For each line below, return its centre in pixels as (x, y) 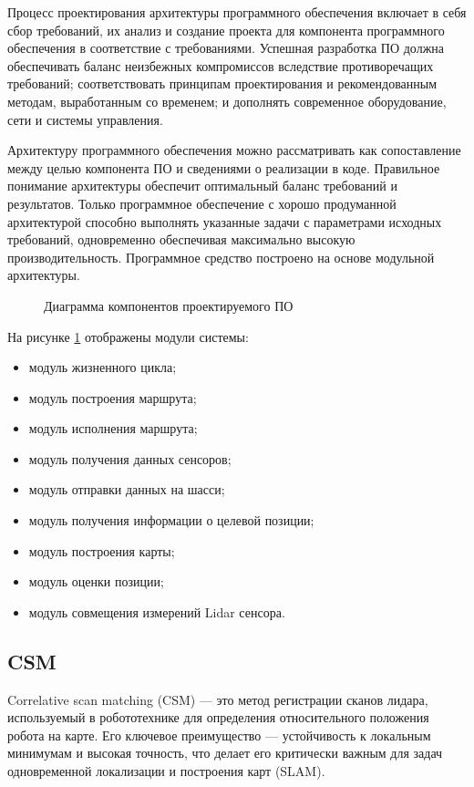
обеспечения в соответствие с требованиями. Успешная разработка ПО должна (226, 48)
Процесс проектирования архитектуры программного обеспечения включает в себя (237, 12)
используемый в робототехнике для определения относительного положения (218, 717)
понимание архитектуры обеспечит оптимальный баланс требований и (202, 186)
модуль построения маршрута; (113, 397)
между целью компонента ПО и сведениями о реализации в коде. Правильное (224, 167)
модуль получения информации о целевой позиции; (171, 520)
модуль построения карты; (102, 550)
